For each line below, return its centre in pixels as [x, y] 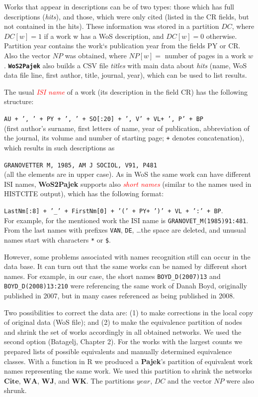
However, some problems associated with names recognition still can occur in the [127, 256]
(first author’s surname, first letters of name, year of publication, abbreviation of [127, 128]
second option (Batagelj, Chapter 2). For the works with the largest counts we [123, 341]
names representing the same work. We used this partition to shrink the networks [128, 371]
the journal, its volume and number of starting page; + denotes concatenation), [124, 138]
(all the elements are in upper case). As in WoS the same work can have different [128, 174]
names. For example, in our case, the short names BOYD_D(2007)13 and [112, 276]
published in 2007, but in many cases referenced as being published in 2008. [120, 296]
